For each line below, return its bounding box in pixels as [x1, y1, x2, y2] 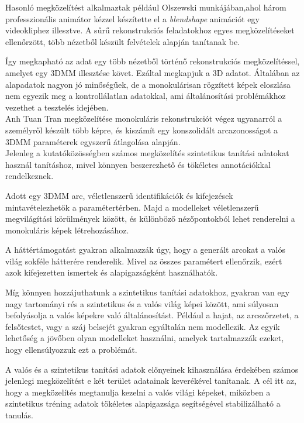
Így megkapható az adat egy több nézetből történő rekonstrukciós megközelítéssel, [5, 55, 300, 67]
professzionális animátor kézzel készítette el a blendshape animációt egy [5, 12, 260, 25]
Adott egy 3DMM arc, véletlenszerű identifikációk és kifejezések [5, 189, 233, 201]
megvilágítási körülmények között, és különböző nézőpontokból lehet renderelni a [5, 212, 295, 225]
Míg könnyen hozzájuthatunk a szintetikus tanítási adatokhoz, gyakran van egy [5, 286, 290, 298]
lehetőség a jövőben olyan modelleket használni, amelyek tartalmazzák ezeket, [5, 332, 284, 344]
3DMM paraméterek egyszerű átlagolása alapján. [5, 135, 181, 147]
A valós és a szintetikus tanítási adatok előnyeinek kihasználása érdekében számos [5, 363, 299, 375]
